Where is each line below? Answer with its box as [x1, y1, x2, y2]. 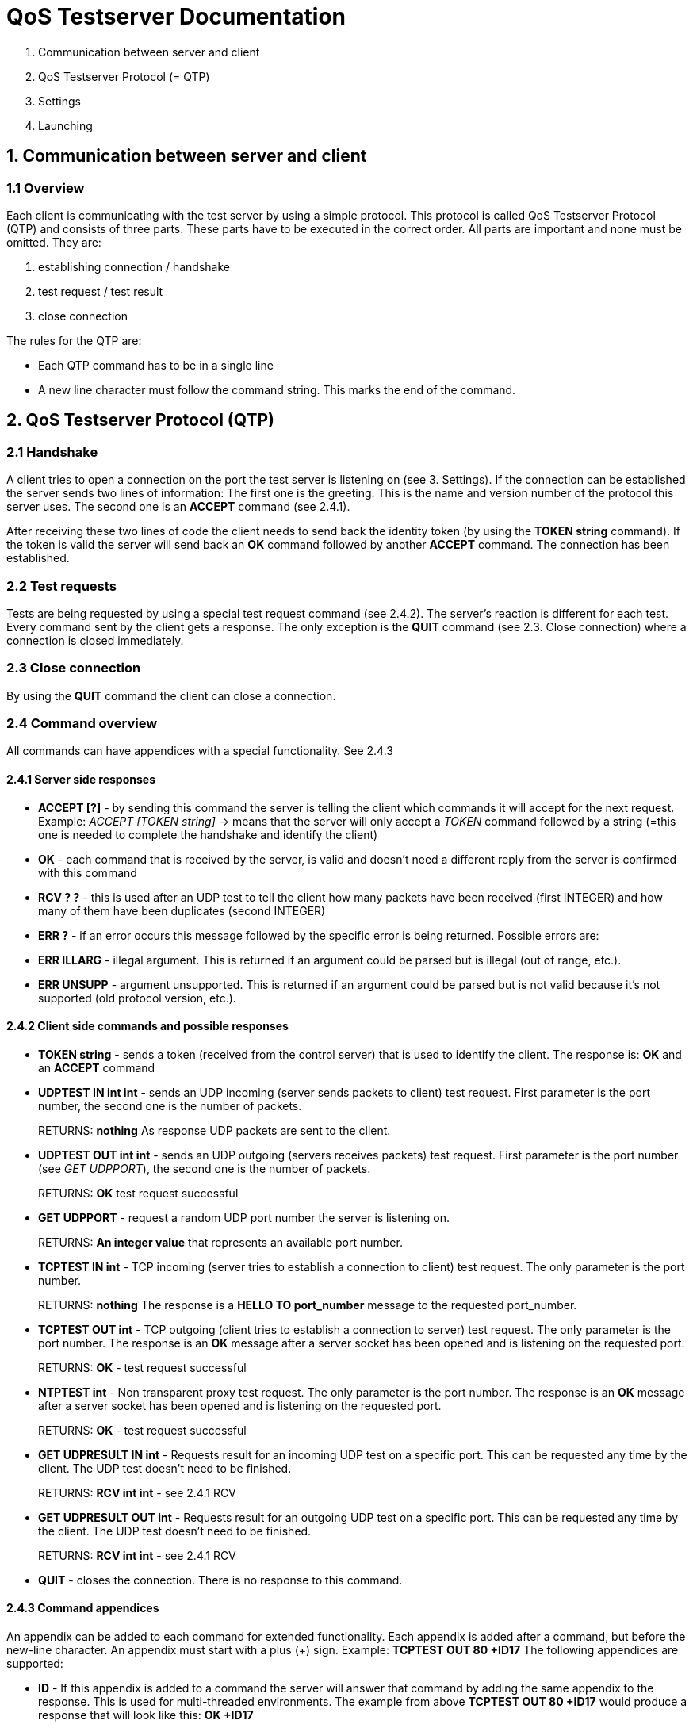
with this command [38, 865, 137, 879]
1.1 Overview [6, 179, 85, 196]
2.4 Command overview [6, 715, 158, 732]
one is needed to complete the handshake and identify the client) [38, 827, 378, 841]
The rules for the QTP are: [6, 333, 142, 347]
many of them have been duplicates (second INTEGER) [38, 903, 326, 918]
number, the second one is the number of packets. [38, 1098, 302, 1113]
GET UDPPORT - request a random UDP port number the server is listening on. [38, 1210, 450, 1224]
